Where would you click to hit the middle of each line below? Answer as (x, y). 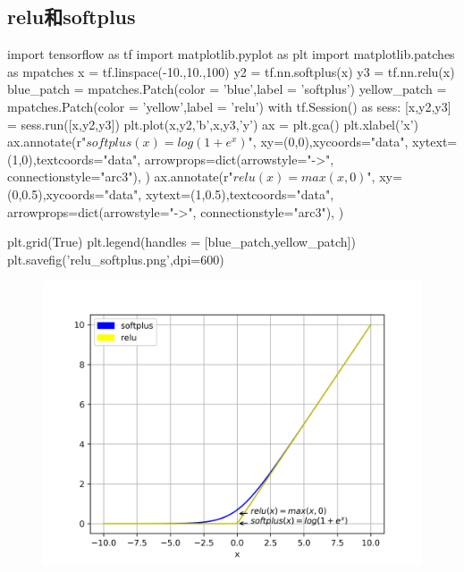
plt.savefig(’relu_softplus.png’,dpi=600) (116, 259)
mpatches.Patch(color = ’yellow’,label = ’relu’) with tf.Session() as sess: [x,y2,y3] (229, 106)
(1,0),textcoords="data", (74, 159)
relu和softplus (72, 17)
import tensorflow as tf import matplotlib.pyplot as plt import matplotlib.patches (231, 54)
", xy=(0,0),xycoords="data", (328, 142)
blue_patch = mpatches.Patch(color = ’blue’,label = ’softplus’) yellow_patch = (227, 89)
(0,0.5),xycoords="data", (75, 193)
